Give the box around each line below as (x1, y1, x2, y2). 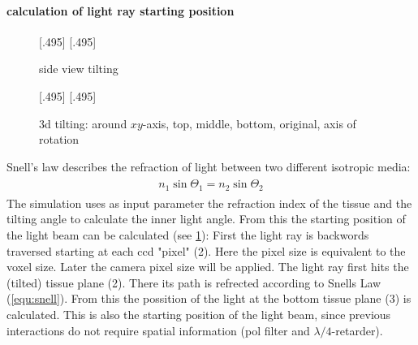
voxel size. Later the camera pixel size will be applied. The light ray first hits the (6, 258, 409, 275)
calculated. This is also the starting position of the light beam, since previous (6, 306, 391, 323)
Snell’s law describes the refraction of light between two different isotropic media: (6, 157, 411, 175)
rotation (39, 131, 80, 148)
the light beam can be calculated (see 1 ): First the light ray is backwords (6, 226, 369, 244)
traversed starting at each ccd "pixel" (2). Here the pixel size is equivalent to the (6, 242, 406, 259)
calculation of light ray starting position (6, 2, 235, 19)
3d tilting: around (39, 114, 127, 132)
